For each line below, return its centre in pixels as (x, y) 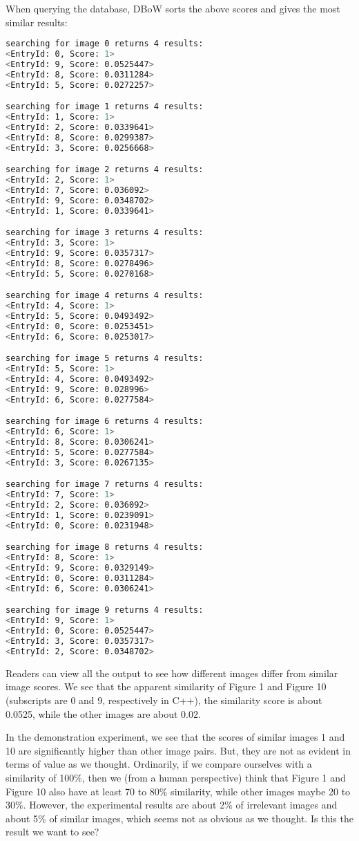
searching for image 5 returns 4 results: (105, 359)
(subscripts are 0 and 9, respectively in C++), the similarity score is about (164, 700)
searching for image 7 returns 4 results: (105, 484)
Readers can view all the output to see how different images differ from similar (172, 673)
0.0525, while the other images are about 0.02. (103, 713)
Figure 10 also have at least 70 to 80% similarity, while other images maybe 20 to (178, 791)
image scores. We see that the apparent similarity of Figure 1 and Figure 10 (166, 686)
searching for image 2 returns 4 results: (105, 170)
